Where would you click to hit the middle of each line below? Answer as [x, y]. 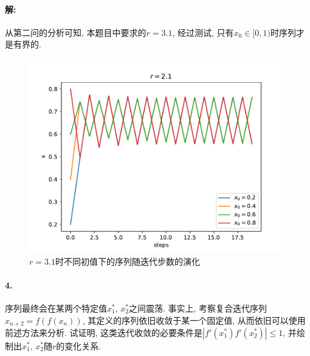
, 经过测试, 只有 [203, 32]
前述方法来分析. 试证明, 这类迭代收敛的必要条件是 [104, 333]
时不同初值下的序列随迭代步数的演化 [127, 261]
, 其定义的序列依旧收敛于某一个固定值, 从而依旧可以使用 [194, 320]
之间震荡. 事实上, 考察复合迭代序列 [198, 308]
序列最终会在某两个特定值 [56, 308]
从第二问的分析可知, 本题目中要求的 [76, 32]
